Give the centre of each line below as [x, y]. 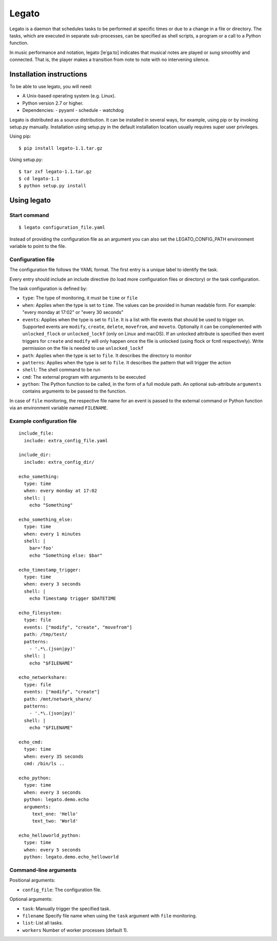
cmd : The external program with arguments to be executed [84, 377]
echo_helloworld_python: [50, 836]
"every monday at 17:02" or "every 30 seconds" [73, 312]
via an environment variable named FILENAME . [59, 408]
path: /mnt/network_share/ [58, 699]
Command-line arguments [43, 870]
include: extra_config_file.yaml [66, 440]
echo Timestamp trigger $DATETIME [73, 599]
